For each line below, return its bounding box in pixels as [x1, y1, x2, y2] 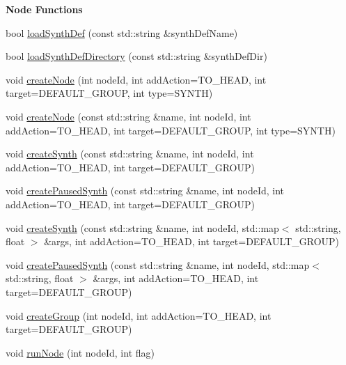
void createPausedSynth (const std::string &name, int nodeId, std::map [6, 257, 310, 272]
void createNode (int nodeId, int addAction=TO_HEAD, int [6, 72, 267, 86]
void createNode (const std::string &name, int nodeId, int [6, 109, 251, 123]
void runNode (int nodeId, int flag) [6, 345, 155, 359]
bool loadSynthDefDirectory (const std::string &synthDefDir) [6, 49, 267, 63]
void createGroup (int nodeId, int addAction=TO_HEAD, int [6, 308, 272, 323]
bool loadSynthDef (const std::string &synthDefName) [6, 25, 238, 40]
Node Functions [6, 2, 83, 16]
